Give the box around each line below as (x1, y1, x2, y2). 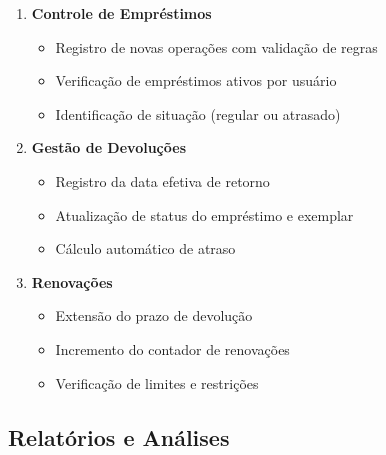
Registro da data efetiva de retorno (55, 170, 270, 191)
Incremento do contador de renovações (55, 338, 290, 359)
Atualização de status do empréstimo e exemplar (55, 204, 354, 225)
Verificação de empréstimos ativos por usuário (55, 70, 337, 91)
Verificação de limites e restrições (55, 372, 259, 393)
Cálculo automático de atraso (55, 238, 236, 259)
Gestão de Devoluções (31, 137, 186, 158)
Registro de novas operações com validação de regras (55, 36, 378, 57)
